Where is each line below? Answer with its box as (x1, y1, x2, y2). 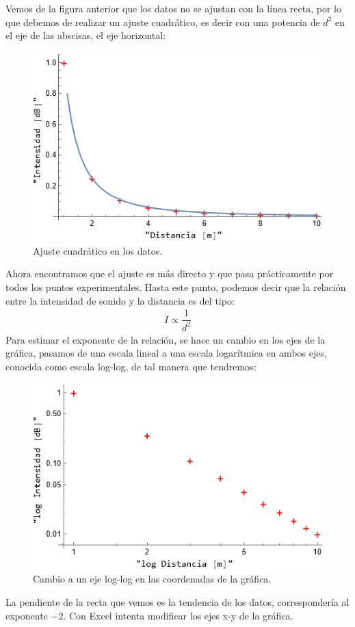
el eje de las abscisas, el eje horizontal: (5, 28, 166, 42)
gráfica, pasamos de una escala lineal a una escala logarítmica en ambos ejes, (5, 346, 327, 360)
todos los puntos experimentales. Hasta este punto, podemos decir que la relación (5, 280, 346, 294)
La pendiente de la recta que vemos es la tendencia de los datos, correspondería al (5, 594, 350, 609)
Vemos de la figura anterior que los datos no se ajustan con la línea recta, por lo (5, 1, 341, 15)
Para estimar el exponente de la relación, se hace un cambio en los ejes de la (5, 332, 326, 346)
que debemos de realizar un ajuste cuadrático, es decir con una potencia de (5, 14, 320, 29)
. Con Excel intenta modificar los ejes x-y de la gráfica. (63, 608, 293, 622)
